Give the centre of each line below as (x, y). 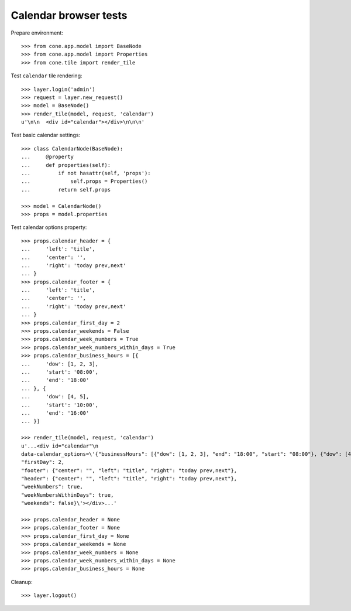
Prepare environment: (37, 33)
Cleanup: (22, 582)
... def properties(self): (66, 165)
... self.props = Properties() (85, 181)
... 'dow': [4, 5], (55, 397)
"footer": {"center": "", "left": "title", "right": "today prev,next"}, (129, 470)
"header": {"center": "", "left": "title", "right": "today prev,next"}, (129, 479)
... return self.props (66, 190)
